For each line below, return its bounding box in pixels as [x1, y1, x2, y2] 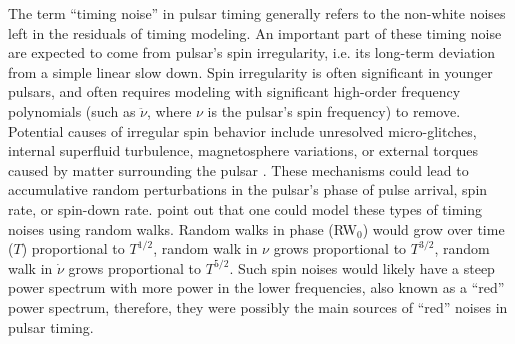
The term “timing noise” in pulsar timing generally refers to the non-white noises [8, 3, 506, 23]
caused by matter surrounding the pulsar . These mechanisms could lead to [8, 159, 469, 180]
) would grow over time [362, 218, 505, 239]
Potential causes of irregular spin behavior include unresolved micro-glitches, [8, 120, 477, 141]
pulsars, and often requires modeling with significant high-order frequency [8, 81, 461, 102]
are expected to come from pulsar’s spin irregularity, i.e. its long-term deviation [8, 42, 496, 63]
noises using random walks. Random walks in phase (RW [8, 218, 357, 239]
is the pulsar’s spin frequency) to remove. [207, 100, 461, 121]
